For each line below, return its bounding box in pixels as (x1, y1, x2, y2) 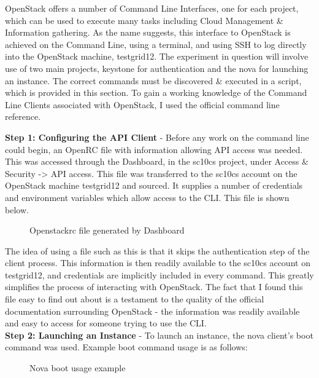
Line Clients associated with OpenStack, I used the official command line (5, 98, 280, 111)
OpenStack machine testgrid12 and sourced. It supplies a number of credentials (5, 179, 303, 192)
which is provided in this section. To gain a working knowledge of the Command (5, 86, 307, 99)
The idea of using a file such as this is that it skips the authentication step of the (5, 244, 310, 257)
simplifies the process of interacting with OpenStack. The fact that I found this (5, 280, 303, 293)
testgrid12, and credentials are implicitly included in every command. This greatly (5, 268, 314, 281)
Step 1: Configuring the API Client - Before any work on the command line (5, 130, 309, 143)
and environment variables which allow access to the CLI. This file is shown (5, 191, 290, 203)
